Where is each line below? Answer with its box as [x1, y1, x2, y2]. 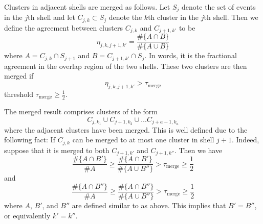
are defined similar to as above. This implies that [72, 200, 226, 210]
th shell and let [28, 12, 75, 22]
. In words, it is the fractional [144, 50, 237, 61]
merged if [4, 70, 34, 81]
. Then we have [174, 144, 223, 155]
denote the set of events [182, 2, 256, 12]
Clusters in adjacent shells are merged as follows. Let [4, 2, 170, 12]
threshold [4, 88, 33, 99]
